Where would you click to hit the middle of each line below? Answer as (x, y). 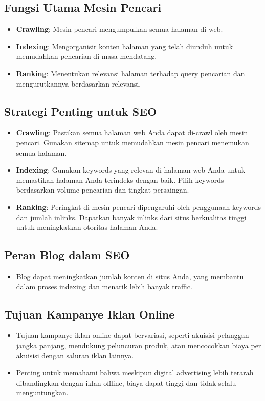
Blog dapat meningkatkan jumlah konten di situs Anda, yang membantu (130, 276)
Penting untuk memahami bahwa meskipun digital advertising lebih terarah (135, 373)
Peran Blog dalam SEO (67, 255)
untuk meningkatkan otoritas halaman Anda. (87, 227)
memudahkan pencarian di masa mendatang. (86, 56)
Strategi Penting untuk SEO (81, 111)
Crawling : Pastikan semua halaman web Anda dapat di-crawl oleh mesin (132, 132)
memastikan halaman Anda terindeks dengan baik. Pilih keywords (120, 180)
